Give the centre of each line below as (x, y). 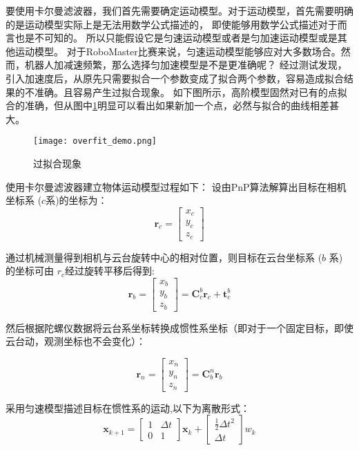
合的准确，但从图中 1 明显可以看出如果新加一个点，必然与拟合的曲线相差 (167, 105)
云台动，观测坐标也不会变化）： (76, 341)
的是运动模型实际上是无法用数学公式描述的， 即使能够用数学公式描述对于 (172, 24)
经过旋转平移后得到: (110, 271)
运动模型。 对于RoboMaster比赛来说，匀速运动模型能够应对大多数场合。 (178, 51)
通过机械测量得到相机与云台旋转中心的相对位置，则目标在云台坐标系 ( (164, 257)
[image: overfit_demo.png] (95, 141)
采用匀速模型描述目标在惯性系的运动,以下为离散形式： (128, 407)
